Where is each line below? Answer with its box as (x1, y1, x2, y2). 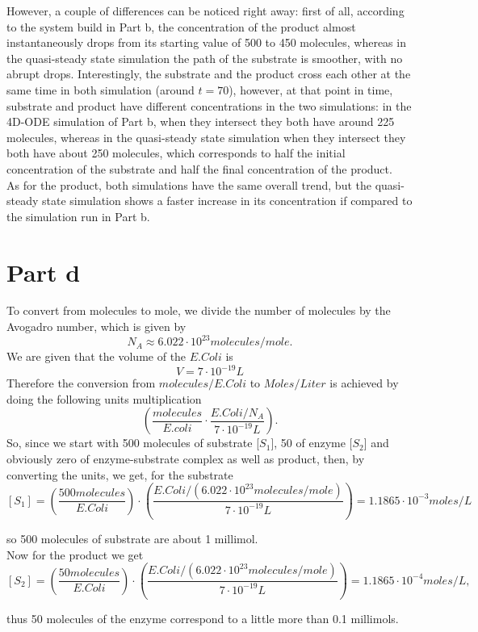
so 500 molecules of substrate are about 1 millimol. (6, 530, 258, 547)
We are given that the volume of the (6, 348, 187, 365)
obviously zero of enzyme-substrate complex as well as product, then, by (6, 450, 365, 467)
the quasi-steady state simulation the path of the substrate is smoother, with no (6, 49, 403, 66)
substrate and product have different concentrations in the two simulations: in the (6, 97, 412, 114)
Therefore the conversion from (6, 375, 156, 391)
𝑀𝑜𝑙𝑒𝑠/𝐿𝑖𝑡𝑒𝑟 (263, 379, 326, 391)
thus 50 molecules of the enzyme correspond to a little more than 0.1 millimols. (6, 610, 399, 627)
